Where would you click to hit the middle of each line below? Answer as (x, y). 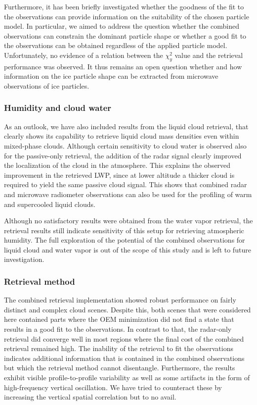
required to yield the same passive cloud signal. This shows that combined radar (126, 184)
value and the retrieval (209, 55)
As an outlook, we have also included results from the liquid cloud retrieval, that (126, 126)
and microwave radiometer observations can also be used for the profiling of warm (128, 194)
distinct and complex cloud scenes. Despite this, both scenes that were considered (128, 309)
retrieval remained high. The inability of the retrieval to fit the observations (119, 348)
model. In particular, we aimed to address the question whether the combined (122, 26)
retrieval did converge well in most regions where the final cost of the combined (124, 338)
